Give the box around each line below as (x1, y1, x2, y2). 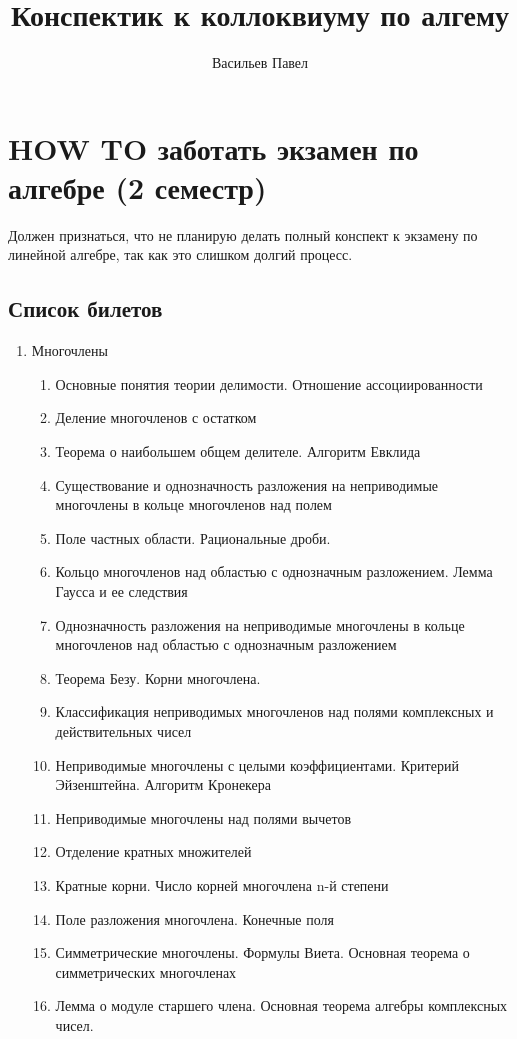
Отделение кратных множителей (55, 841, 252, 862)
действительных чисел (55, 720, 192, 741)
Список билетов (8, 293, 163, 324)
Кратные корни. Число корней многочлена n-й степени (55, 874, 389, 895)
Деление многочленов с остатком (55, 407, 257, 428)
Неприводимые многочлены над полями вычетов (55, 807, 352, 828)
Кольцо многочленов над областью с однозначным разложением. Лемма (55, 561, 493, 582)
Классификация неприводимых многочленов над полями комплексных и (55, 701, 494, 722)
